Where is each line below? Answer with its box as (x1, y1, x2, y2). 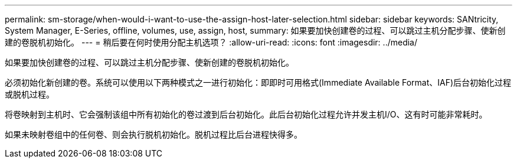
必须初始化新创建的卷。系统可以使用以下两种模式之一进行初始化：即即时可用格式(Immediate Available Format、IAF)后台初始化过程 (5, 77, 512, 87)
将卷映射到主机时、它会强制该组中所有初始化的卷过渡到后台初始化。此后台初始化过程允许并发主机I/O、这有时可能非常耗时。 (5, 109, 487, 119)
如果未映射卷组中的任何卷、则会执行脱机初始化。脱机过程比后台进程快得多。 (5, 129, 302, 139)
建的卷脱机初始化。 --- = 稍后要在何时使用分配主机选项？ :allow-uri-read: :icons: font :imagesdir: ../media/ (5, 37, 418, 47)
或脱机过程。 (5, 89, 54, 99)
